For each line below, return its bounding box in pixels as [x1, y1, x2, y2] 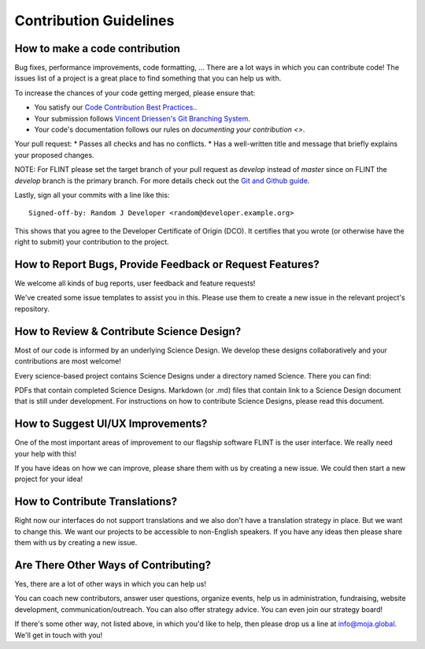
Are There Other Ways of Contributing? [14, 558, 212, 572]
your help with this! [14, 449, 77, 458]
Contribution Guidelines [14, 12, 175, 29]
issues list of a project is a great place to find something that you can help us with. [14, 73, 282, 83]
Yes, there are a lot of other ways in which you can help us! [14, 579, 207, 588]
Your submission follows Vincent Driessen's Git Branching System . [34, 114, 251, 123]
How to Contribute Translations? [14, 495, 178, 509]
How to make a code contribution [14, 42, 181, 55]
